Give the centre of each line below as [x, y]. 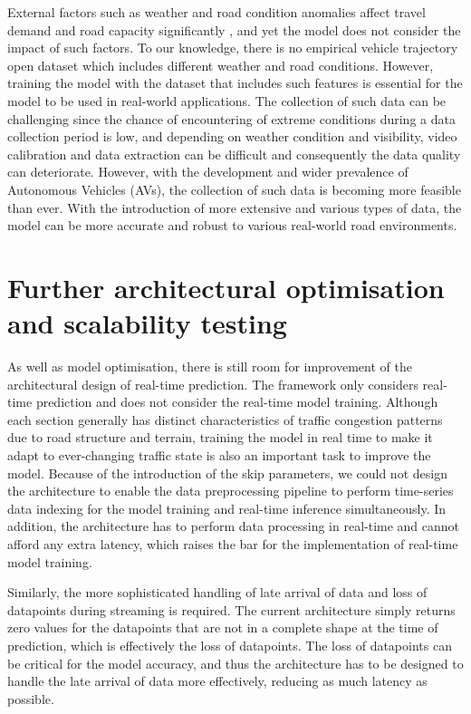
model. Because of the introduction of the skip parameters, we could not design [227, 473]
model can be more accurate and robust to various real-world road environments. [232, 225]
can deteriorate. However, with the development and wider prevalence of [208, 172]
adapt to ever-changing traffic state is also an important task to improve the [219, 455]
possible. [31, 698]
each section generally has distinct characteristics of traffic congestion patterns [225, 419]
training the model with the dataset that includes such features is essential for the [235, 83]
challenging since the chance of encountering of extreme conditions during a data [231, 118]
